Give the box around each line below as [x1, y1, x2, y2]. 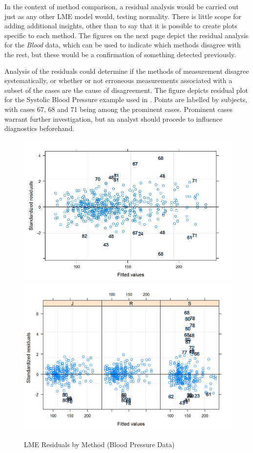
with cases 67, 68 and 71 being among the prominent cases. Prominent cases [4, 104, 232, 114]
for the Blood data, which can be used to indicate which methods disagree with [4, 40, 241, 50]
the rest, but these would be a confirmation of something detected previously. [4, 49, 236, 59]
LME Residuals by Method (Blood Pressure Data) [24, 439, 175, 449]
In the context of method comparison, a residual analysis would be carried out [4, 1, 239, 11]
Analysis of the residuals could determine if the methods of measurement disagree [4, 65, 249, 76]
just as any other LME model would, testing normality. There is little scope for [4, 11, 242, 21]
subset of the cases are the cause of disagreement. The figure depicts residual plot [4, 85, 248, 95]
